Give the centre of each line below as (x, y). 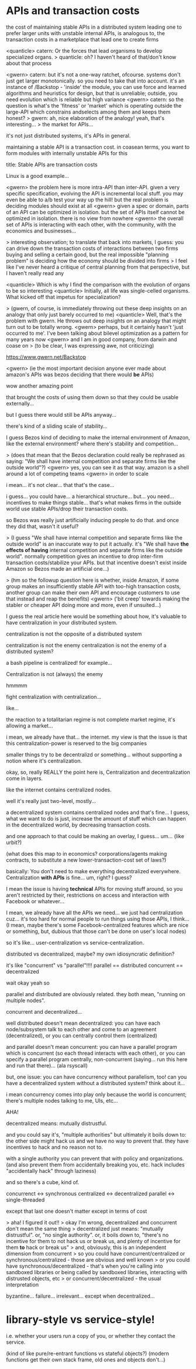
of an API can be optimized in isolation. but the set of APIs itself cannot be (95, 212)
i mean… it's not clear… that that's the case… (60, 485)
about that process (29, 63)
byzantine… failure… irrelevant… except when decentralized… (80, 1296)
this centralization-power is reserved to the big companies (77, 743)
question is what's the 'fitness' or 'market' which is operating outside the (94, 105)
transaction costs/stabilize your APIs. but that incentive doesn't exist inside (97, 562)
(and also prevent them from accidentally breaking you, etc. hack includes (95, 1164)
